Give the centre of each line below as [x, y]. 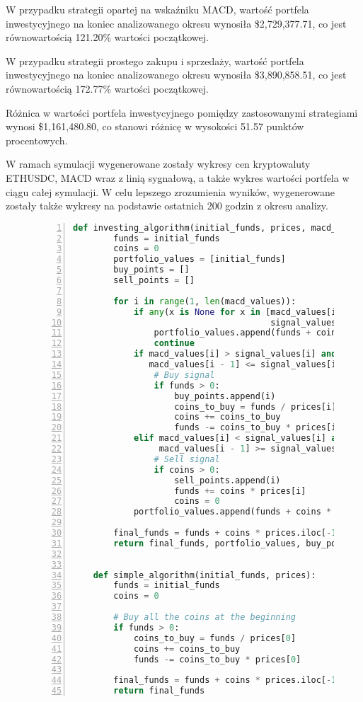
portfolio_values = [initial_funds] [200, 259]
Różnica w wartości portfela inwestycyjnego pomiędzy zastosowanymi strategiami [182, 112]
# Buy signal [184, 375]
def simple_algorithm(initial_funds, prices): [204, 575]
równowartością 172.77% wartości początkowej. [107, 88]
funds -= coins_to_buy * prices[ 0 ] [217, 659]
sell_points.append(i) [227, 480]
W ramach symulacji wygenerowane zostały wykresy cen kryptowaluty [158, 164]
